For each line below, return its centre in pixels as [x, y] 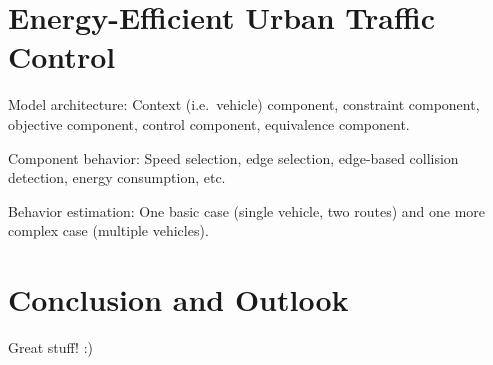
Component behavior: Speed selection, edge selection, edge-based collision [233, 157]
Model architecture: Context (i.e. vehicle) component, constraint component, [244, 104]
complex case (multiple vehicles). [108, 230]
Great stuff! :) [50, 347]
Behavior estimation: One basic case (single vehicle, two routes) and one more [247, 210]
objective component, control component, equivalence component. [209, 123]
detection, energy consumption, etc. [117, 177]
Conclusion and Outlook [178, 299]
